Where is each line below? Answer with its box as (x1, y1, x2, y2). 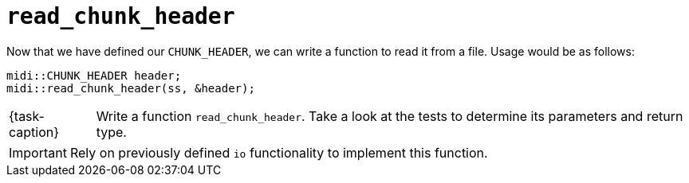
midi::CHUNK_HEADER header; (6, 68, 182, 82)
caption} (9, 123, 60, 140)
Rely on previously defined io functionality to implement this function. (69, 144, 488, 161)
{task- (9, 107, 45, 124)
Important (9, 144, 67, 161)
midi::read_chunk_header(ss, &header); (6, 81, 255, 95)
